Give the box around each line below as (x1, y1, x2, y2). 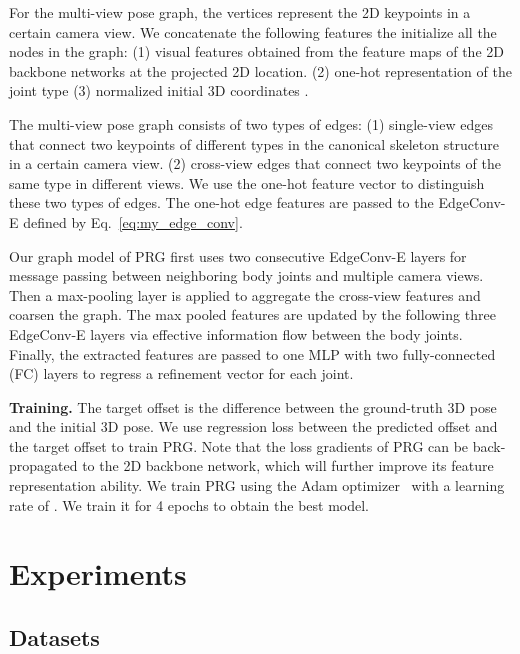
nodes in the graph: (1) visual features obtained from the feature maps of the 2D (9, 41, 504, 62)
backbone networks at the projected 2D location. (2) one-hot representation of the (9, 60, 512, 81)
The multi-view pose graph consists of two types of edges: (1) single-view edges (9, 113, 493, 134)
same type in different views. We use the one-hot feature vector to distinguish (9, 172, 485, 193)
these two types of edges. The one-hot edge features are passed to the (9, 192, 434, 213)
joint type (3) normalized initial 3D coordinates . (9, 80, 309, 101)
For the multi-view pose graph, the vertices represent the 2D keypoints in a (9, 2, 471, 22)
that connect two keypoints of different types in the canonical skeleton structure (9, 133, 500, 154)
